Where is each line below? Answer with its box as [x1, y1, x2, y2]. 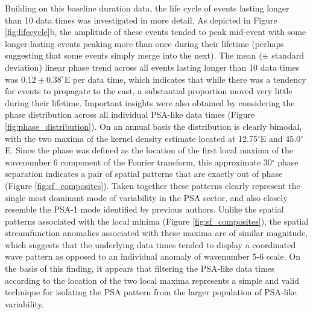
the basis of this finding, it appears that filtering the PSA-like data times [5, 262, 275, 275]
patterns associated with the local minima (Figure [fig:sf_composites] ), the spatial [5, 214, 309, 227]
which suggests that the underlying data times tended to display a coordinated [5, 238, 296, 251]
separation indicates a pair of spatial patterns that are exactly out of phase [5, 167, 283, 180]
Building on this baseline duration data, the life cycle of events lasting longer [5, 2, 289, 14]
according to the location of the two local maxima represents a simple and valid [5, 274, 299, 286]
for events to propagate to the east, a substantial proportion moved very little [5, 85, 292, 97]
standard [271, 49, 304, 62]
